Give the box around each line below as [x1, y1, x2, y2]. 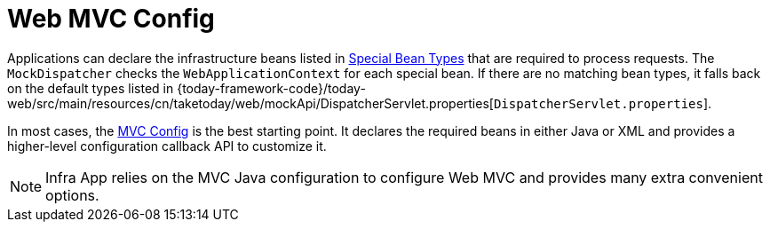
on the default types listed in [7, 80, 174, 96]
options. [45, 186, 99, 204]
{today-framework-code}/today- [177, 80, 366, 96]
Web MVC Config [7, 4, 215, 34]
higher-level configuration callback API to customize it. [7, 138, 327, 154]
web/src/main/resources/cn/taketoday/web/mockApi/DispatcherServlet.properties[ [7, 95, 494, 111]
